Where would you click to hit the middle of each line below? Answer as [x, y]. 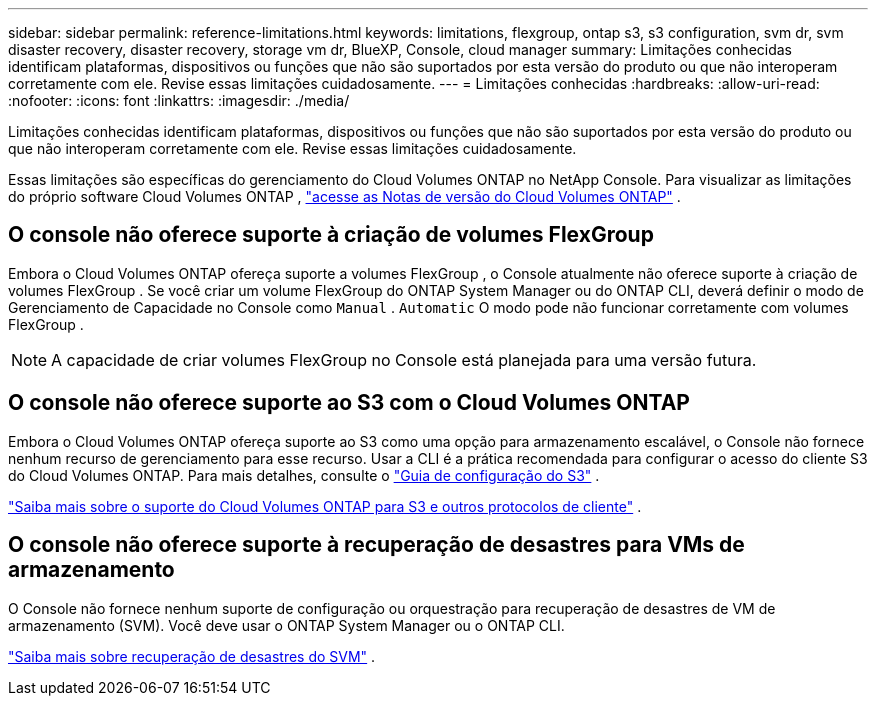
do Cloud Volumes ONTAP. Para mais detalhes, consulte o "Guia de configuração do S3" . [304, 475]
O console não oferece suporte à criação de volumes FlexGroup [331, 235]
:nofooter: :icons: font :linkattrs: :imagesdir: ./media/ [179, 100]
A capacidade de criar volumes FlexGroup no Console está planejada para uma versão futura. [404, 359]
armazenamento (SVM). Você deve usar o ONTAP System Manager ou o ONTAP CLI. [286, 625]
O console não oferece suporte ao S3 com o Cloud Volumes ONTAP [349, 403]
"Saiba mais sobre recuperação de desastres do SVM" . [192, 656]
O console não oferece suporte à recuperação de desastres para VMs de [376, 545]
